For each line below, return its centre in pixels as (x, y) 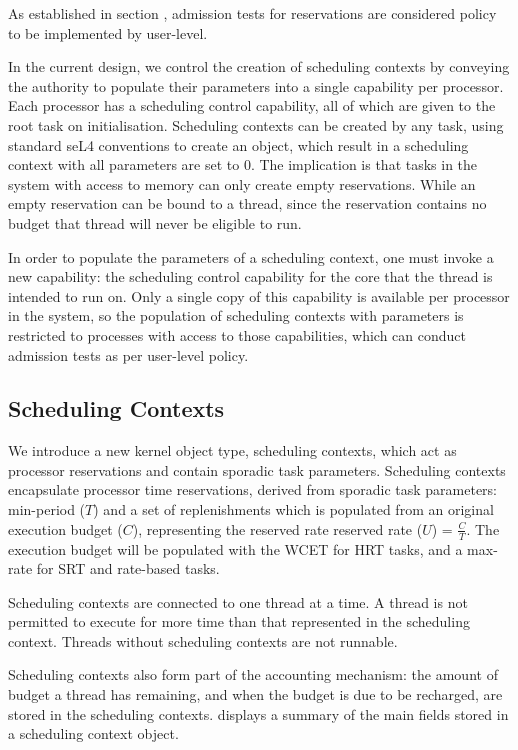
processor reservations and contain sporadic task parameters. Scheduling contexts (257, 469)
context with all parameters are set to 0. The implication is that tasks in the (243, 164)
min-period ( (47, 509)
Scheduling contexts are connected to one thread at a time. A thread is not (238, 601)
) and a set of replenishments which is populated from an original (293, 509)
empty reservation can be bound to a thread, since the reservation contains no (247, 203)
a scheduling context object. (93, 733)
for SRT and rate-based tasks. (128, 568)
